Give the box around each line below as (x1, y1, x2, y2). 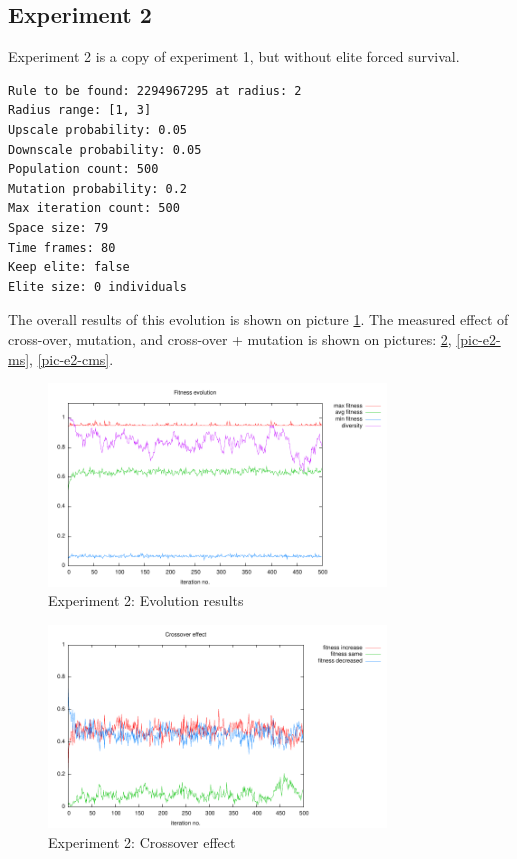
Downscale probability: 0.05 (8, 142, 202, 157)
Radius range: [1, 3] (8, 103, 152, 118)
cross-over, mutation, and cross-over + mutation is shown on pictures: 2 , (8, 328, 452, 349)
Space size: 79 (8, 220, 109, 235)
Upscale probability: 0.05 (8, 122, 187, 137)
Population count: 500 (8, 162, 159, 177)
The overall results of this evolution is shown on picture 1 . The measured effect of (8, 309, 509, 330)
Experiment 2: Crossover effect (48, 831, 236, 852)
